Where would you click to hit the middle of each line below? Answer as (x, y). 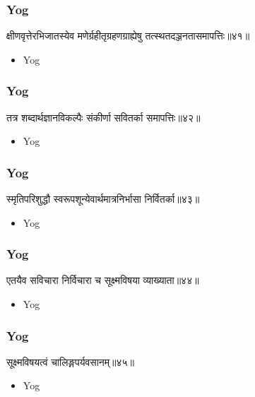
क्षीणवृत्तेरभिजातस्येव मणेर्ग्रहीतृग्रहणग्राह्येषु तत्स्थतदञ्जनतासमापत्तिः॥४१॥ (128, 36)
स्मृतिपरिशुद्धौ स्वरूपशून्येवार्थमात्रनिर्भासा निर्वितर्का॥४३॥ (103, 199)
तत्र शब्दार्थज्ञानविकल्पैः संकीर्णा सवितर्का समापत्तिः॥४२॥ (103, 117)
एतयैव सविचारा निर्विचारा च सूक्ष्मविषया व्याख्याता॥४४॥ (103, 280)
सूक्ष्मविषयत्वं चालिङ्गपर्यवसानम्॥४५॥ (71, 361)
